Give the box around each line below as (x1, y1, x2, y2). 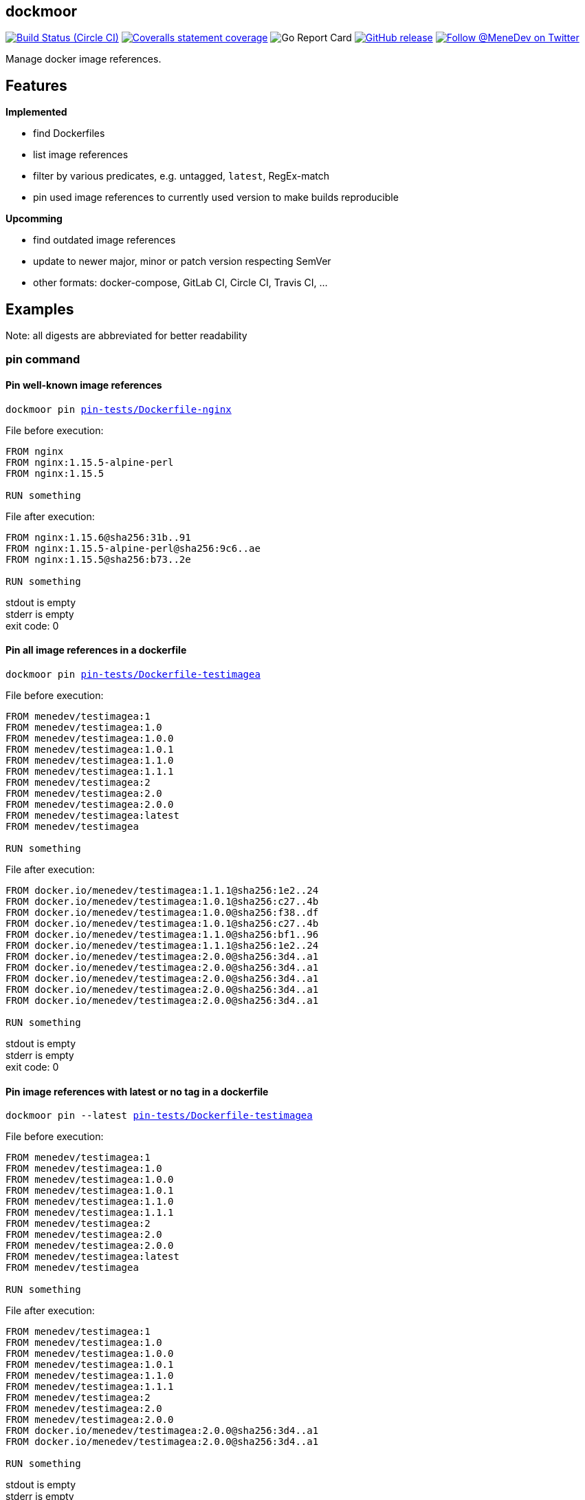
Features (5, 76, 67, 94)
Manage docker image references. (5, 53, 162, 65)
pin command (5, 352, 80, 367)
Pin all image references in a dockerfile (5, 644, 187, 656)
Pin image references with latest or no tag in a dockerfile (5, 1085, 269, 1097)
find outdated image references (33, 234, 176, 246)
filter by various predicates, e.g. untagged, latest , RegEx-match (33, 170, 330, 182)
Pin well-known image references (5, 379, 162, 392)
